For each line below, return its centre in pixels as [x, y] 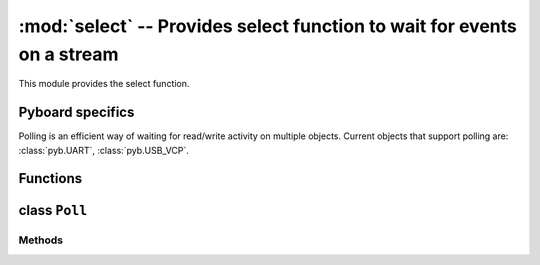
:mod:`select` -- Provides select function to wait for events [267, 26]
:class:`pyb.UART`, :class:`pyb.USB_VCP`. [103, 150]
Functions [50, 178]
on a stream [68, 54]
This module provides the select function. [104, 84]
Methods [41, 240]
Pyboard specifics [76, 112]
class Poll [53, 210]
